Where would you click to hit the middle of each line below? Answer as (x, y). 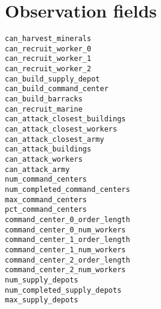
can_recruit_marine (44, 109)
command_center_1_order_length (68, 240)
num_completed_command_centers (68, 189)
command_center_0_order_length (68, 219)
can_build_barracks (44, 99)
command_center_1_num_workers (65, 250)
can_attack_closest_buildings (65, 119)
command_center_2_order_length (68, 260)
